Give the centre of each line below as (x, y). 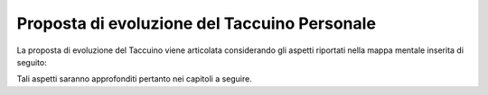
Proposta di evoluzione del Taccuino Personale (197, 23)
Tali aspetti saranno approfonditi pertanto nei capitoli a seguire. (134, 79)
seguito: (32, 62)
